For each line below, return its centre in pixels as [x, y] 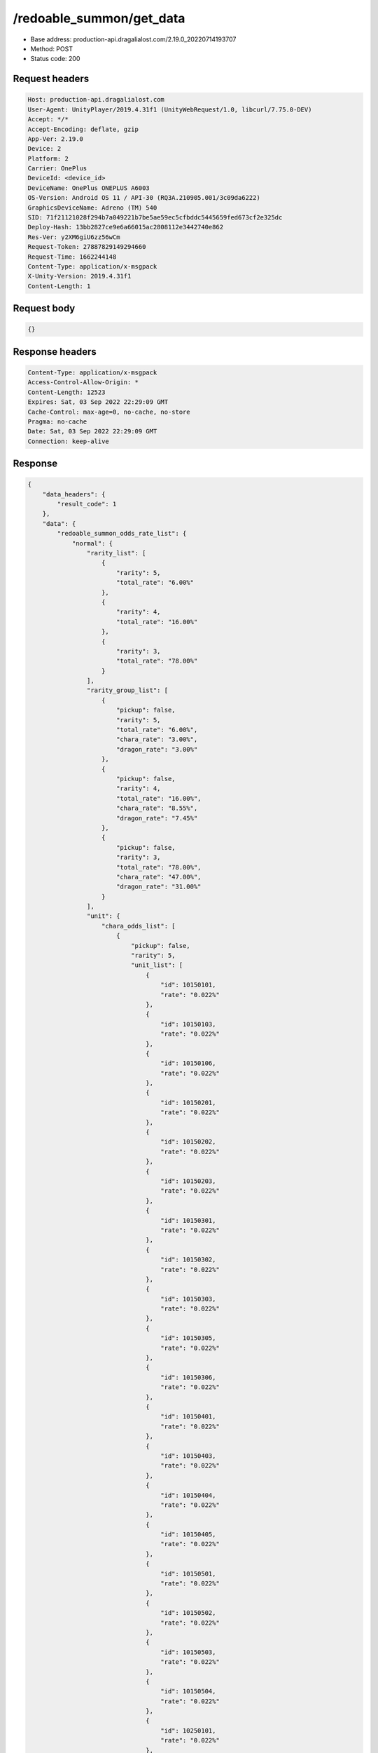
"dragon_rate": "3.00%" [157, 749]
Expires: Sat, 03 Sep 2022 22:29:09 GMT [98, 402]
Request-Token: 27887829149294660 [87, 247]
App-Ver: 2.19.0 [56, 139]
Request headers [51, 79]
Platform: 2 [48, 158]
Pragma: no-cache [57, 421]
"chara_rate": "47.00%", [159, 877]
